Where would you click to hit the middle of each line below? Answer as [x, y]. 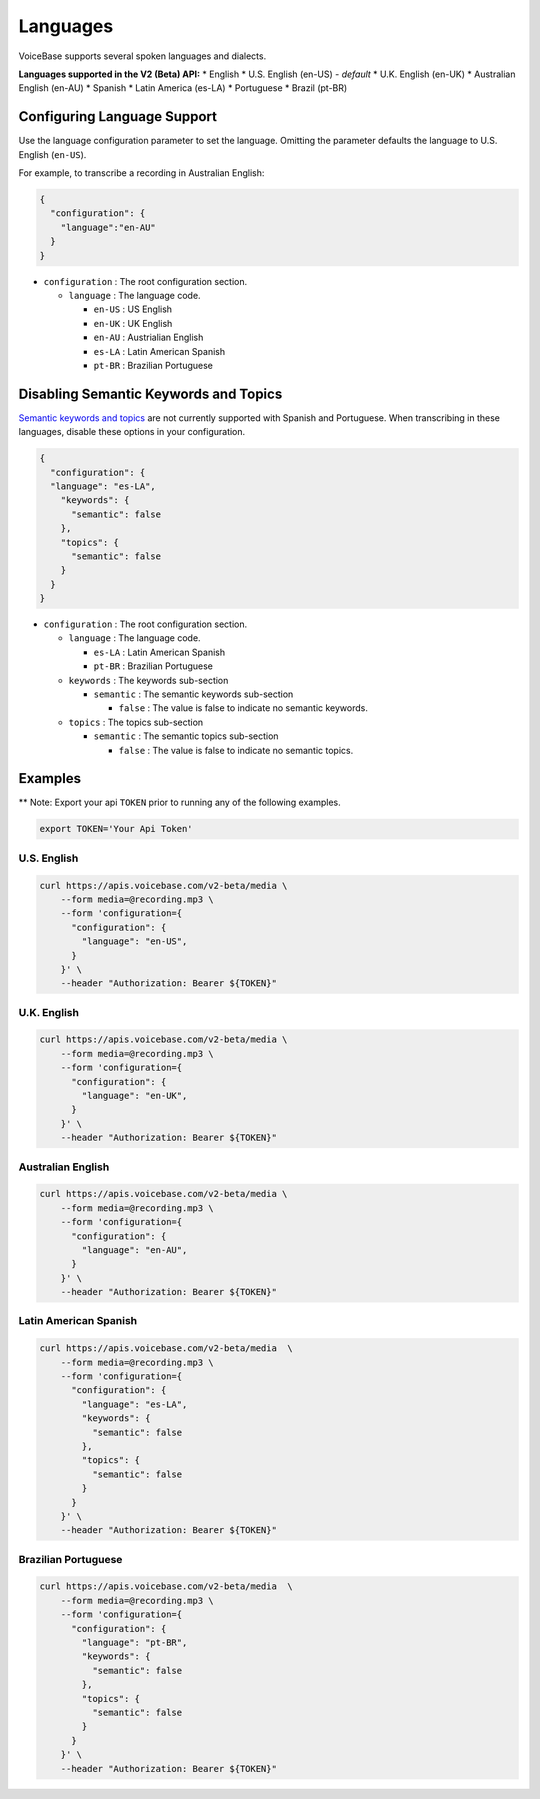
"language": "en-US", [134, 941]
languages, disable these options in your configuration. [132, 432]
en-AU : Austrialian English [148, 337]
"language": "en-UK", [134, 1096]
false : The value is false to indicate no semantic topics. [236, 750]
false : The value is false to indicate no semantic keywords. [243, 708]
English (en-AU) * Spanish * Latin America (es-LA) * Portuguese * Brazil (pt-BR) [183, 88]
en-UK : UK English [133, 323]
